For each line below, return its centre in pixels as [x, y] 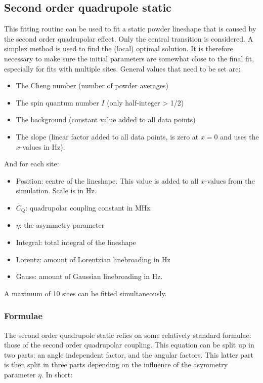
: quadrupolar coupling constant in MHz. [89, 207]
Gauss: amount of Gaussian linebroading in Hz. [89, 276]
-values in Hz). [42, 146]
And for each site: [32, 164]
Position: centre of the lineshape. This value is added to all [107, 180]
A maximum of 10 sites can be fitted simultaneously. [85, 293]
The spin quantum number [57, 102]
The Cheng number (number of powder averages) [92, 85]
